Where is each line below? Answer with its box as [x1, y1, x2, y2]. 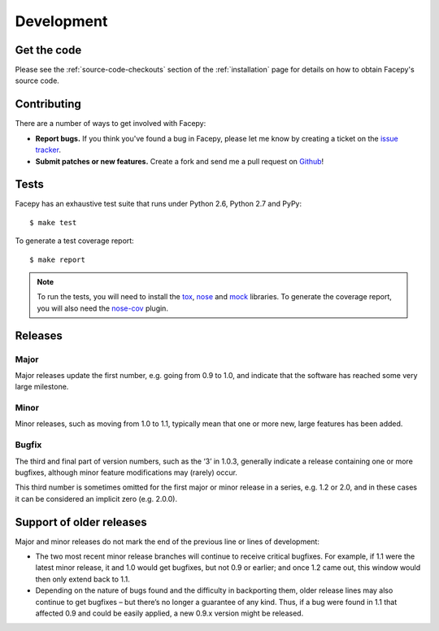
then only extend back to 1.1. [35, 574, 130, 584]
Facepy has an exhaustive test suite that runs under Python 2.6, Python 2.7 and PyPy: [15, 199, 302, 209]
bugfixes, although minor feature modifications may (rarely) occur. [15, 468, 237, 477]
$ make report [29, 255, 85, 264]
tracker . [35, 145, 61, 154]
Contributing [15, 98, 81, 111]
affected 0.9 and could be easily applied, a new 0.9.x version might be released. [35, 608, 304, 618]
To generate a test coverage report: [15, 236, 134, 246]
